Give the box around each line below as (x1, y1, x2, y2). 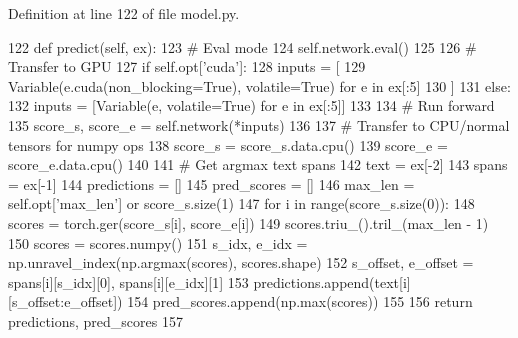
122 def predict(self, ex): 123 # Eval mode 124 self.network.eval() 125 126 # (8, 36, 477, 57)
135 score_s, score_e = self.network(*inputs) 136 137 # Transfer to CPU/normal (8, 114, 510, 135)
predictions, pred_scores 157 (8, 310, 183, 331)
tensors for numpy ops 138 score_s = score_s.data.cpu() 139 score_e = (8, 134, 448, 155)
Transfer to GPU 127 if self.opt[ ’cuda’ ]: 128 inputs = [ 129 (8, 56, 366, 77)
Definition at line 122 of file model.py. (8, 3, 240, 23)
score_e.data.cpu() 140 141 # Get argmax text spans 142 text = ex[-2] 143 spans (8, 154, 508, 175)
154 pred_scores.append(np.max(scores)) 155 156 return (127, 291, 473, 312)
